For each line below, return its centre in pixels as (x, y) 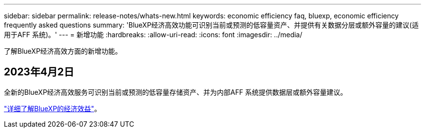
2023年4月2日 (39, 72)
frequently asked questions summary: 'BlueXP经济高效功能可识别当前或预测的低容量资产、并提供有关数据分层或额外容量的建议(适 (211, 25)
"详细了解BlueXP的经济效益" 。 (53, 108)
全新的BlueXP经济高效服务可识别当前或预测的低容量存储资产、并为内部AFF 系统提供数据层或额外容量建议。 (176, 92)
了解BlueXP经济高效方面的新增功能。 (63, 51)
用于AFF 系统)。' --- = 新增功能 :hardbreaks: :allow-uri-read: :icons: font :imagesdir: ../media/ (153, 35)
